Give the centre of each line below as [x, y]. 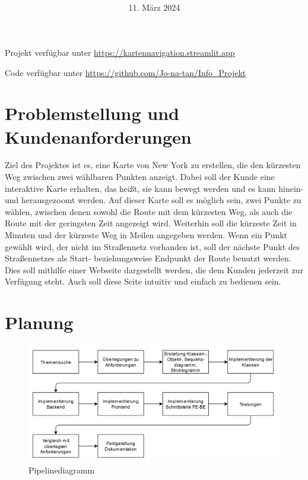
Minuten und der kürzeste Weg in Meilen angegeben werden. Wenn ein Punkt [146, 235]
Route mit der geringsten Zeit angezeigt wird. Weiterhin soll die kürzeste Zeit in [151, 223]
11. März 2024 [154, 7]
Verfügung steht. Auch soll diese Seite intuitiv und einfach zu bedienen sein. [143, 281]
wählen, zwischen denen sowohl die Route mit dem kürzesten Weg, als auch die [149, 211]
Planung [39, 322]
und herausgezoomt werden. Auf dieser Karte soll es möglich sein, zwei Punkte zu [153, 200]
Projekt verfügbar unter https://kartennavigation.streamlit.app [120, 52]
